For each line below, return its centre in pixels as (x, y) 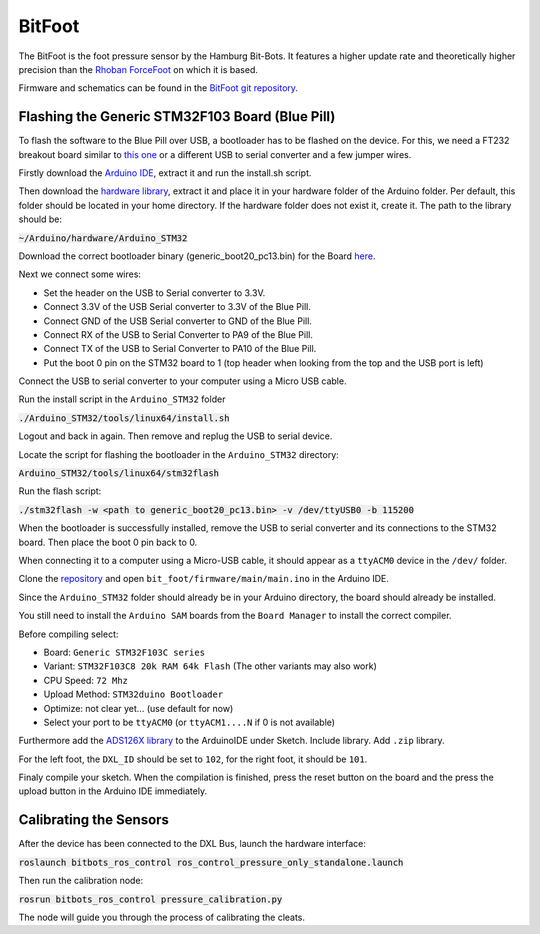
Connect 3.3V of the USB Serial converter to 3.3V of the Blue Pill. (177, 307)
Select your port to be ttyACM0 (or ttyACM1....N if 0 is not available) (189, 722)
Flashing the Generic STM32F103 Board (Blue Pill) (177, 116)
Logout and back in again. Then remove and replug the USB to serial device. (175, 436)
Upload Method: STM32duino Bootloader (133, 694)
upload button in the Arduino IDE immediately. (113, 791)
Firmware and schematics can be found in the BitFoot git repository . (158, 88)
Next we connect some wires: (80, 274)
